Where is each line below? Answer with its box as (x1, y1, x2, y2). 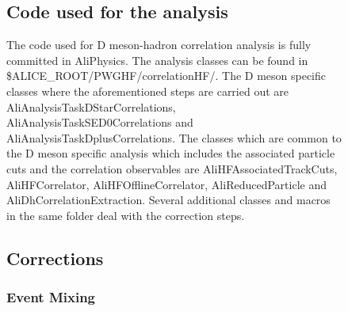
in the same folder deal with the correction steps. (6, 207, 245, 223)
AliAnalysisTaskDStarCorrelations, (6, 98, 176, 115)
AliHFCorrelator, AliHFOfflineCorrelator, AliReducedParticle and (6, 176, 327, 192)
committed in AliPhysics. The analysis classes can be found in (6, 51, 308, 68)
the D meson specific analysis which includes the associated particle (6, 145, 335, 161)
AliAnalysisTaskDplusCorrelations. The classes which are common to (6, 129, 342, 146)
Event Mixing (6, 287, 95, 307)
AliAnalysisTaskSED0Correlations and (6, 114, 193, 131)
